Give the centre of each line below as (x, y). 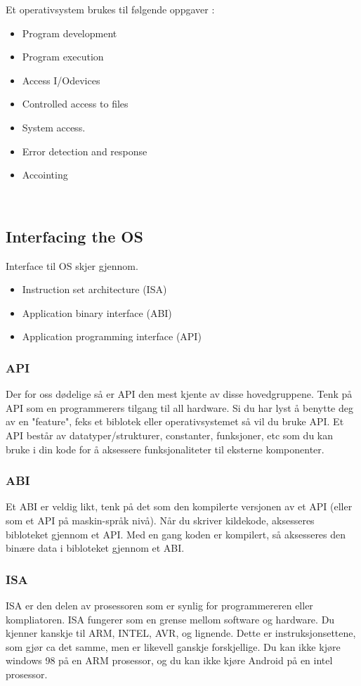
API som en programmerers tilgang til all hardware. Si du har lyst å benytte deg (179, 407)
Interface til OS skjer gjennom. (72, 265)
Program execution (63, 57)
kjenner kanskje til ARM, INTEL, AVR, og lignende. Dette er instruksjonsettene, (181, 633)
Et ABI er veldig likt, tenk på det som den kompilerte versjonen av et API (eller (179, 506)
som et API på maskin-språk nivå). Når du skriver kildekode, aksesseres (160, 520)
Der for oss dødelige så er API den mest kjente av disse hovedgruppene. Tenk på (179, 394)
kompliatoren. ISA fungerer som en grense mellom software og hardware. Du (170, 619)
